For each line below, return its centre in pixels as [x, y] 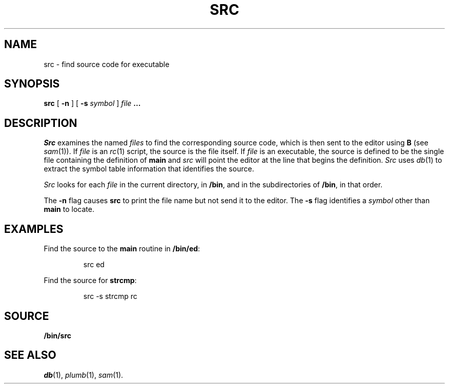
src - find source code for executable [107, 64]
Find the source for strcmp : [90, 281]
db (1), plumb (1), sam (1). [84, 375]
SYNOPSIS [32, 84]
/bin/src [58, 335]
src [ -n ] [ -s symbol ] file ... [92, 103]
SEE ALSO [30, 355]
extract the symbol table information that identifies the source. [149, 169]
